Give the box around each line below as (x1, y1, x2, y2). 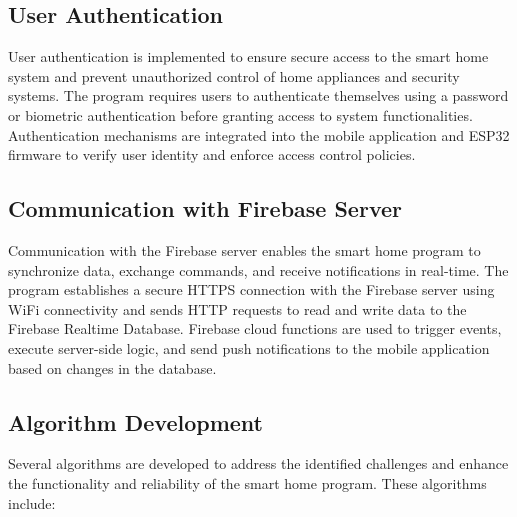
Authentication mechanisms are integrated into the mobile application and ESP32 (8, 124, 510, 145)
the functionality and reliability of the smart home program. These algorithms (8, 472, 487, 493)
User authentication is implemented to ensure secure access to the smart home (8, 46, 489, 67)
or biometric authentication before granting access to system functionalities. (8, 104, 473, 125)
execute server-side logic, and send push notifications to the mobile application (8, 337, 490, 358)
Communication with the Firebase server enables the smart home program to (8, 239, 481, 260)
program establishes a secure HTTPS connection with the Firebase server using (8, 279, 495, 300)
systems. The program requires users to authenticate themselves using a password (8, 85, 509, 106)
